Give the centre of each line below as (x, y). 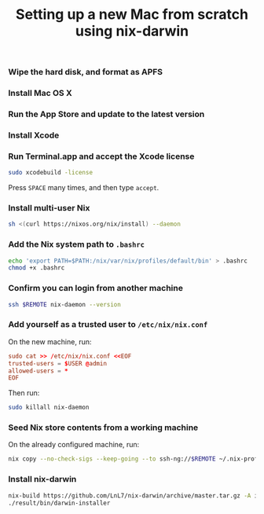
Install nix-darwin (42, 479)
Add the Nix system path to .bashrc (77, 244)
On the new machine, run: (50, 341)
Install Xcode (34, 135)
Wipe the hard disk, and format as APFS (86, 72)
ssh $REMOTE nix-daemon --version (65, 304)
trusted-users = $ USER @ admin (58, 363)
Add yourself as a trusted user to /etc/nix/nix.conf (108, 325)
